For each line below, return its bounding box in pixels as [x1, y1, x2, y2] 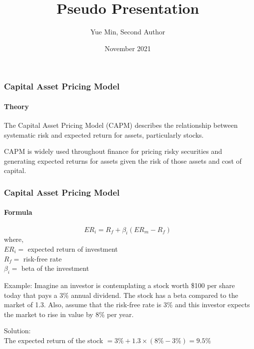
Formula [4, 207, 32, 217]
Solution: [4, 325, 31, 336]
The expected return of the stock [4, 335, 103, 345]
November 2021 [104, 43, 151, 53]
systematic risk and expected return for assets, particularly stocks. [4, 129, 204, 140]
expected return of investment [28, 244, 118, 254]
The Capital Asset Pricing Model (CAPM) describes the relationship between [4, 120, 238, 130]
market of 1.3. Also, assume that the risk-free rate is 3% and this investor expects [4, 299, 250, 310]
